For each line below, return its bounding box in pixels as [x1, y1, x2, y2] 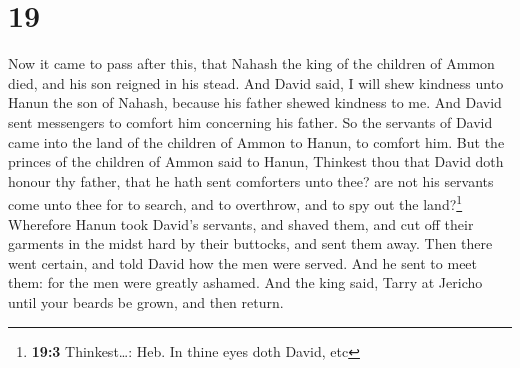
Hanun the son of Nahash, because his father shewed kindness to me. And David [8, 92, 502, 113]
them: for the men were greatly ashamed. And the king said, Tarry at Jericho [8, 272, 483, 293]
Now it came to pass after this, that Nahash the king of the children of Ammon [8, 53, 495, 74]
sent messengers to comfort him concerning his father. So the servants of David [8, 111, 493, 132]
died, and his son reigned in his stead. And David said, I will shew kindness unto [8, 72, 504, 93]
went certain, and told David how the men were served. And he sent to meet [8, 252, 478, 273]
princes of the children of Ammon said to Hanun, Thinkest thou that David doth [8, 151, 504, 172]
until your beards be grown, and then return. [8, 291, 284, 312]
